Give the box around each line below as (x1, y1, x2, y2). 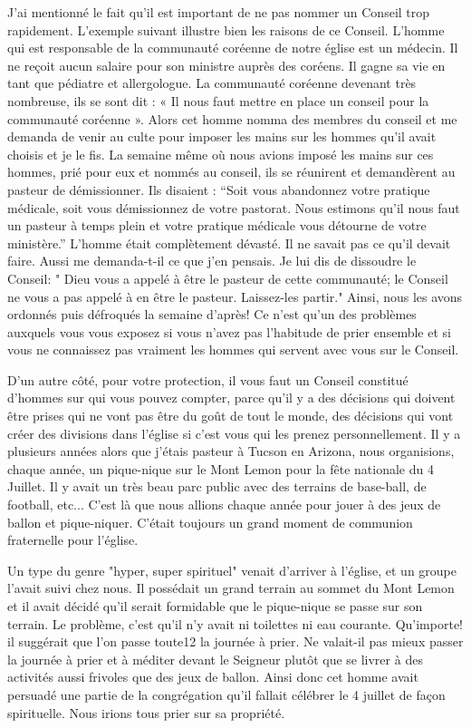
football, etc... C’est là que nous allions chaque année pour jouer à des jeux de (7, 495, 441, 514)
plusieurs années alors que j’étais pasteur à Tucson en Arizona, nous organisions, (7, 442, 455, 461)
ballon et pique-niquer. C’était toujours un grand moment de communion (7, 512, 413, 531)
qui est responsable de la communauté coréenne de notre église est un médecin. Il (7, 38, 458, 57)
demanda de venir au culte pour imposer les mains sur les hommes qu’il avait (7, 127, 437, 146)
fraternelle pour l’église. (7, 530, 139, 549)
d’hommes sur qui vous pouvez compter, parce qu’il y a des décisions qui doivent (7, 388, 456, 407)
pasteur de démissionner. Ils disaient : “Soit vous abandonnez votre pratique (7, 180, 430, 199)
